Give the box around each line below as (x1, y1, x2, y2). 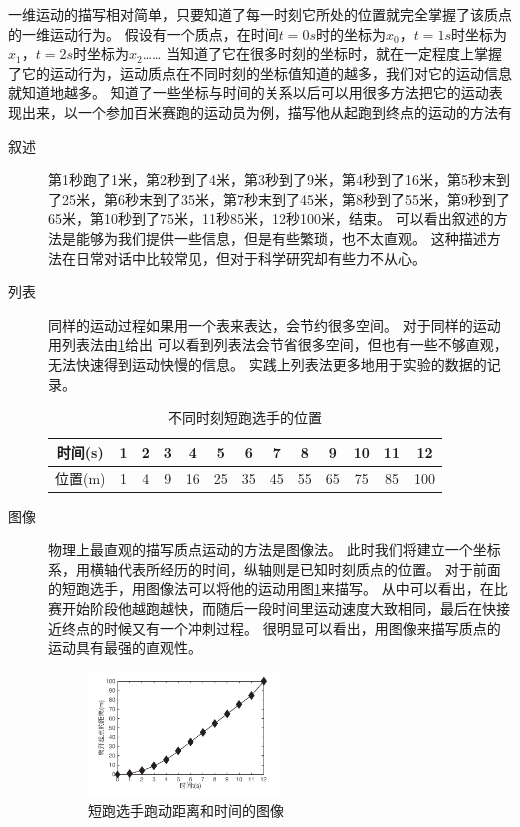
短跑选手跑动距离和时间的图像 (88, 799, 284, 820)
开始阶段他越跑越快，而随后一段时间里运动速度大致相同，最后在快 (61, 598, 496, 618)
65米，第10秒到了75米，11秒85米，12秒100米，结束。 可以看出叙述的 (48, 208, 494, 229)
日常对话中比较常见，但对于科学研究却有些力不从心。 (75, 247, 426, 268)
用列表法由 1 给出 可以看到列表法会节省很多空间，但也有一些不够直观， (48, 334, 508, 355)
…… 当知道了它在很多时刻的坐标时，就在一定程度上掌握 (142, 43, 503, 64)
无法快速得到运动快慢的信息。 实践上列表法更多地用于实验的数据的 (48, 353, 487, 374)
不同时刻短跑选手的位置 (167, 407, 322, 428)
